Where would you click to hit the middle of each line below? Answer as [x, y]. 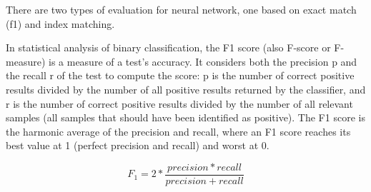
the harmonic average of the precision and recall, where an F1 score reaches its [178, 131]
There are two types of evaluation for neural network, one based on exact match [181, 9]
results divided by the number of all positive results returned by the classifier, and [186, 89]
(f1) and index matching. [60, 23]
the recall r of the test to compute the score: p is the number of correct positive [180, 75]
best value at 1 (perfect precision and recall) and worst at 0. [138, 145]
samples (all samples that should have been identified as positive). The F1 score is [185, 117]
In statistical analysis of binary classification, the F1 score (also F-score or [168, 47]
